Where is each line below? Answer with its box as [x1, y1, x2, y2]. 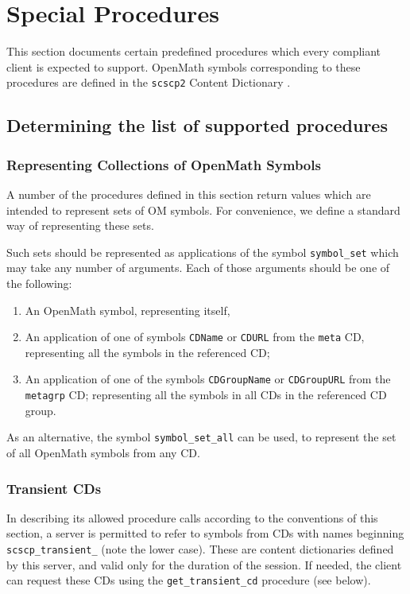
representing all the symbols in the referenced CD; [25, 344, 270, 360]
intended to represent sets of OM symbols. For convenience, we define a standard [6, 201, 400, 218]
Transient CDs [6, 478, 102, 498]
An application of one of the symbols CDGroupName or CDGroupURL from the [25, 371, 391, 387]
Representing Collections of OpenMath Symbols [6, 154, 321, 174]
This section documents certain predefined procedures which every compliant [6, 43, 381, 60]
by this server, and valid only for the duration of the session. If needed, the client [6, 556, 402, 573]
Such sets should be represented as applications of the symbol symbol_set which [6, 243, 399, 260]
